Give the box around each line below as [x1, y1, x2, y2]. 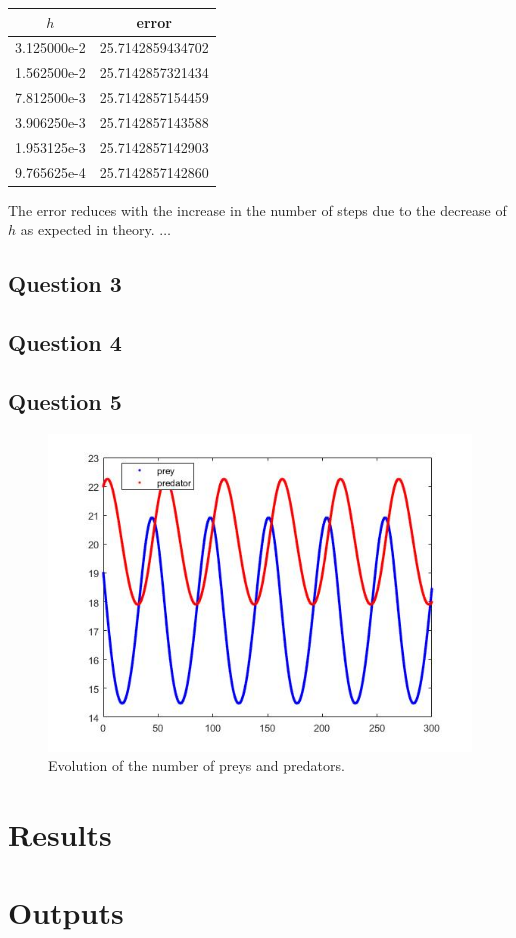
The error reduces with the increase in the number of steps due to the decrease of [8, 199, 507, 220]
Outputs [8, 892, 124, 933]
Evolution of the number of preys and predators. [48, 755, 345, 776]
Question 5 [8, 385, 122, 416]
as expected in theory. [20, 219, 155, 240]
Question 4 [8, 327, 122, 358]
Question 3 [8, 268, 122, 299]
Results [8, 813, 112, 854]
